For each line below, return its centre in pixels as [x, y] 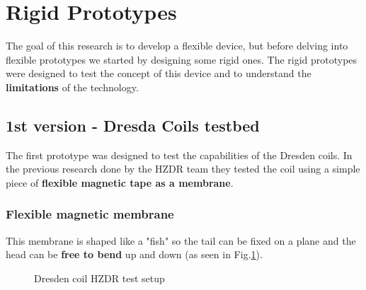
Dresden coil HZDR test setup [99, 278]
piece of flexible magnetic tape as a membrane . [120, 182]
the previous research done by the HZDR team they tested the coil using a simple [183, 169]
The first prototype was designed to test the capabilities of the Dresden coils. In [179, 155]
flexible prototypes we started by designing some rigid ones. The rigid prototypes [182, 59]
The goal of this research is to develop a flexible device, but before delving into [177, 46]
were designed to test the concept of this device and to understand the [159, 73]
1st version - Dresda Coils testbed [133, 125]
